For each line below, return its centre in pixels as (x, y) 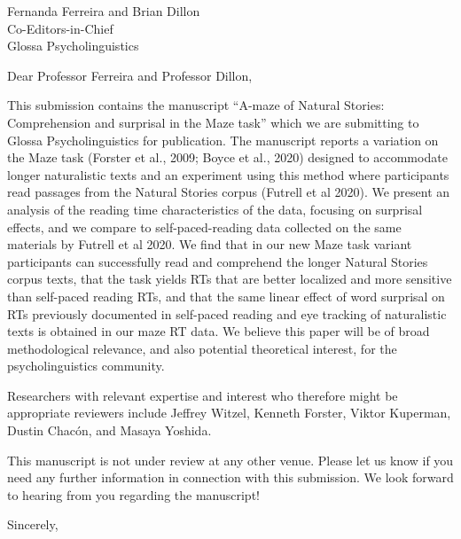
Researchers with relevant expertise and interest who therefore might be (203, 395)
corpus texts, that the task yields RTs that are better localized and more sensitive (230, 279)
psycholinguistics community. (86, 366)
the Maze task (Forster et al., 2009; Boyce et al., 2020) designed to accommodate (227, 157)
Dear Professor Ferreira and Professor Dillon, (130, 75)
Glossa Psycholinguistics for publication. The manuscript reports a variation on (223, 140)
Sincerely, (33, 524)
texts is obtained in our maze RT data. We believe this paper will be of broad (219, 331)
